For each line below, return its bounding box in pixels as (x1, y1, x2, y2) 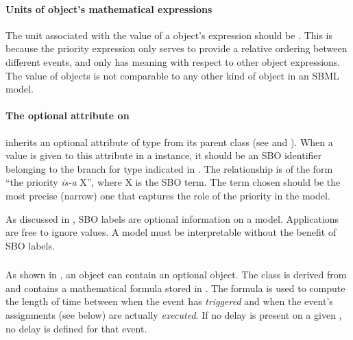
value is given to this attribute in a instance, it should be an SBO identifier (5, 148, 322, 162)
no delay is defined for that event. (5, 321, 147, 335)
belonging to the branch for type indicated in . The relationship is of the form (5, 161, 333, 175)
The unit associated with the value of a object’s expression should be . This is (5, 27, 333, 42)
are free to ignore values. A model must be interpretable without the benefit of (5, 225, 337, 239)
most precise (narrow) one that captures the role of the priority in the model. (5, 188, 330, 202)
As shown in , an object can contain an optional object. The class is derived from (5, 267, 347, 282)
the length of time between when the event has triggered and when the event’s (5, 294, 333, 308)
